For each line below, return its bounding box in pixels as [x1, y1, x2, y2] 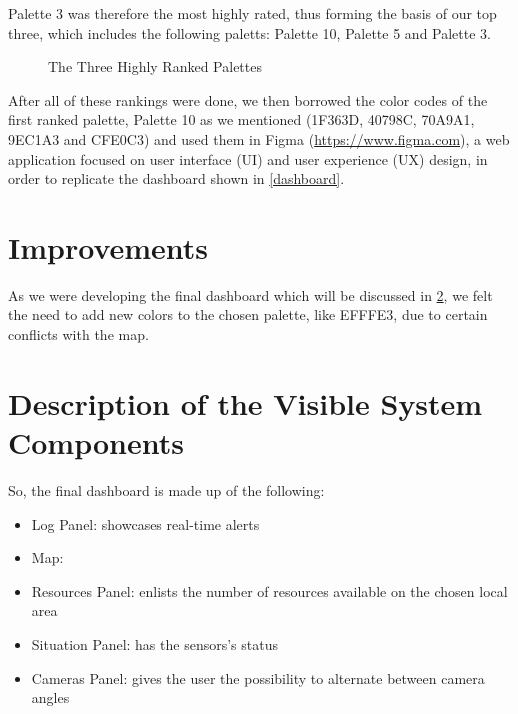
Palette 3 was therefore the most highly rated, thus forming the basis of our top [8, 3, 497, 23]
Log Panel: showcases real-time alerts [31, 513, 260, 534]
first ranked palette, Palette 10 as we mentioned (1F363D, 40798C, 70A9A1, [8, 109, 475, 130]
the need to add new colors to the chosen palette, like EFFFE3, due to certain [8, 304, 488, 325]
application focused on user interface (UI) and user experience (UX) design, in [8, 148, 488, 169]
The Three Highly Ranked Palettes [48, 56, 262, 77]
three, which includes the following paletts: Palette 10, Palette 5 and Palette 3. [8, 22, 491, 43]
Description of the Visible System [8, 382, 483, 423]
